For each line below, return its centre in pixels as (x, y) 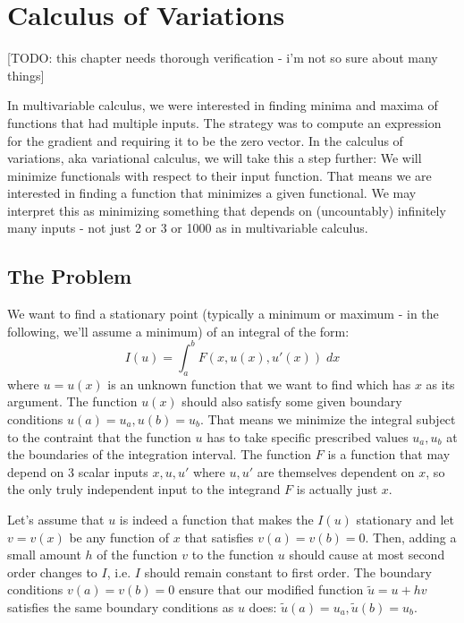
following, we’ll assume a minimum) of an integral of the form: (178, 331)
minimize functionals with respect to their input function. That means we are (219, 175)
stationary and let (405, 519)
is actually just (337, 489)
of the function (137, 555)
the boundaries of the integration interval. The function (160, 454)
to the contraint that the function (99, 436)
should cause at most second (367, 555)
